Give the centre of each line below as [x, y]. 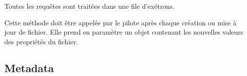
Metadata [29, 67]
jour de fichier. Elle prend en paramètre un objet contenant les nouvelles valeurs [124, 32]
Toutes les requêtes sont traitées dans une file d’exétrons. [90, 6]
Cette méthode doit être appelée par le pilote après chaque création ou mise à [121, 22]
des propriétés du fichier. [41, 41]
